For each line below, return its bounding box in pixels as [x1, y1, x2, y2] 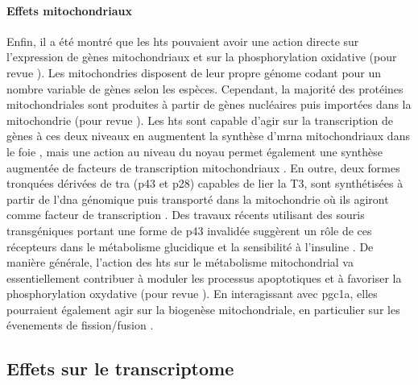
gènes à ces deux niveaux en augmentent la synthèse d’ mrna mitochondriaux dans [6, 127, 410, 144]
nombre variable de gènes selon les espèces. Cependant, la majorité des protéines [6, 80, 404, 97]
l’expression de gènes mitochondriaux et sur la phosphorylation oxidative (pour [6, 48, 397, 65]
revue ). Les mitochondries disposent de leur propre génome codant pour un [6, 64, 382, 81]
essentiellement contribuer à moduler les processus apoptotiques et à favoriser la [6, 269, 402, 286]
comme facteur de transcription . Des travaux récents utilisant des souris [6, 206, 365, 223]
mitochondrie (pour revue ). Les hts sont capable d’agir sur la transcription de [6, 111, 394, 128]
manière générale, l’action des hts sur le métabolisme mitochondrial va [6, 254, 354, 271]
